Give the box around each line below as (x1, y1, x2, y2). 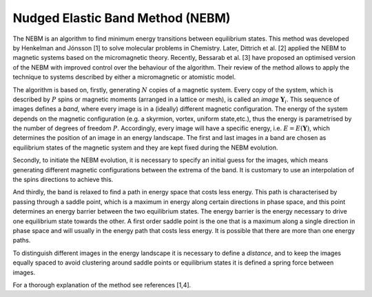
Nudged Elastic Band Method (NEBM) (12, 10, 231, 25)
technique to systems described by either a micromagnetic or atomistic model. (12, 73, 236, 81)
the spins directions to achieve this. (12, 176, 114, 184)
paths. (12, 236, 31, 245)
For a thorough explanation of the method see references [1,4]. (12, 280, 192, 289)
